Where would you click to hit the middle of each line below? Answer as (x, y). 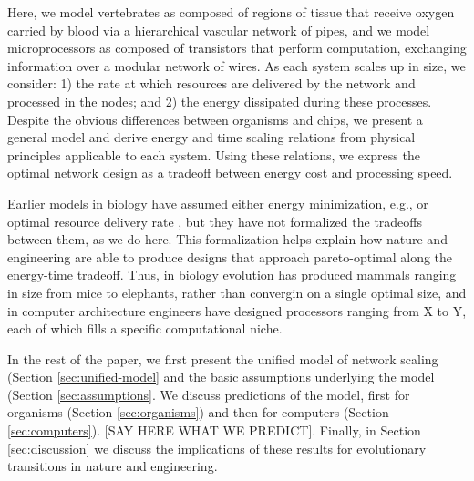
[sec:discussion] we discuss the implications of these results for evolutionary (217, 448)
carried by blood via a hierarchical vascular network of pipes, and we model (219, 30)
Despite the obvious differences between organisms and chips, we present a (215, 119)
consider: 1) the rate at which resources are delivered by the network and (211, 83)
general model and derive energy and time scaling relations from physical (211, 137)
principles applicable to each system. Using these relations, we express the (214, 154)
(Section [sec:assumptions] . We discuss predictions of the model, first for (209, 394)
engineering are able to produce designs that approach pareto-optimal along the (230, 256)
